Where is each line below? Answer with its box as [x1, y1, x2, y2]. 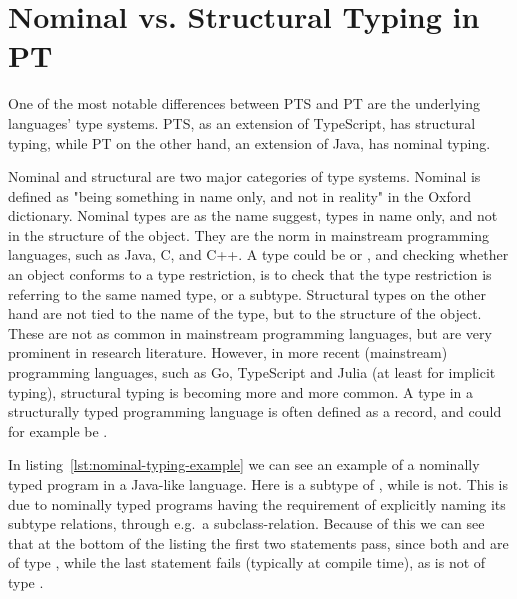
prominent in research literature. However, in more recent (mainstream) [8, 342, 448, 363]
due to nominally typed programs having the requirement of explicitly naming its [8, 493, 506, 514]
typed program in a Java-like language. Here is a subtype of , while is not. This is [8, 474, 509, 494]
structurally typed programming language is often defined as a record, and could [8, 401, 502, 422]
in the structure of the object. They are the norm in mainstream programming [8, 224, 490, 245]
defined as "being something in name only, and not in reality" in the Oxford [8, 185, 472, 206]
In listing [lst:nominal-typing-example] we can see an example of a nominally [8, 454, 480, 475]
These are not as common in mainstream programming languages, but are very [8, 322, 492, 343]
